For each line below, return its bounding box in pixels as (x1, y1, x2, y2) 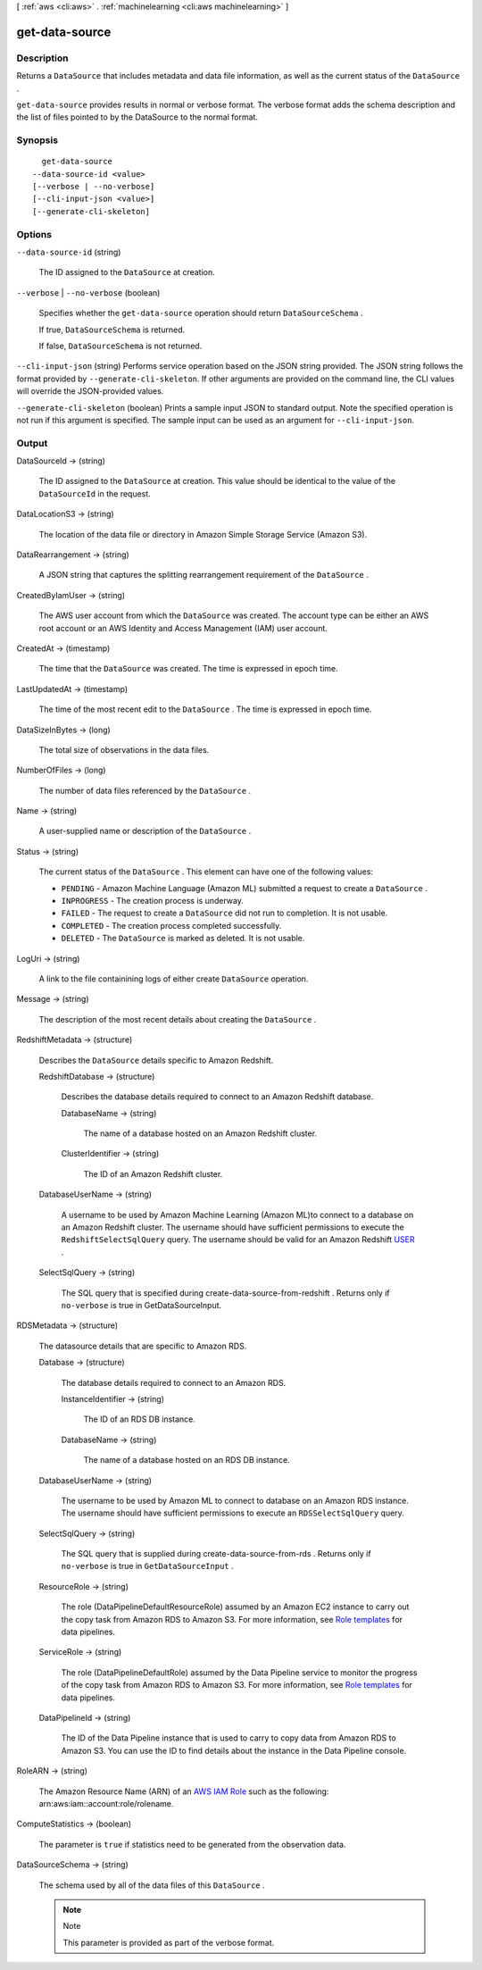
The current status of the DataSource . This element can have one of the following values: (38, 866, 374, 877)
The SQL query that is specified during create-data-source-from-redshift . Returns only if (61, 1287, 390, 1298)
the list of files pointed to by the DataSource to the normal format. (16, 112, 259, 122)
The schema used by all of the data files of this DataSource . (38, 1880, 265, 1891)
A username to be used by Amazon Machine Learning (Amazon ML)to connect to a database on (61, 1209, 414, 1220)
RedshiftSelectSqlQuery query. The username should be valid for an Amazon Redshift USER (61, 1234, 415, 1245)
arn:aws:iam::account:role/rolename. (38, 1798, 174, 1808)
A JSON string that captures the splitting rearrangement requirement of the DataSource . (38, 570, 370, 580)
